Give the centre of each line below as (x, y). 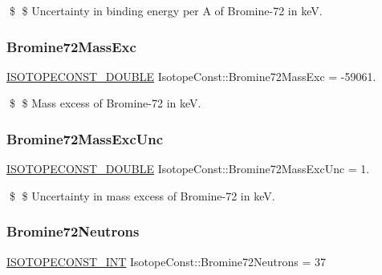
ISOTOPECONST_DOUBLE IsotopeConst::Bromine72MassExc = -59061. (191, 76)
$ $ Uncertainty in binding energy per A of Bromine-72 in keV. (166, 10)
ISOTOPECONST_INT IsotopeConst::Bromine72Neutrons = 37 (166, 261)
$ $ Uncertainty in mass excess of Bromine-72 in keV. (142, 195)
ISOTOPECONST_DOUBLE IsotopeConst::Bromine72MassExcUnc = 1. (188, 169)
